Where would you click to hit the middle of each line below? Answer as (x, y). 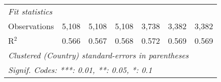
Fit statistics (30, 11)
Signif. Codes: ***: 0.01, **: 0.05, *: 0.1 (80, 70)
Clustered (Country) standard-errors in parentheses (98, 55)
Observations (31, 26)
